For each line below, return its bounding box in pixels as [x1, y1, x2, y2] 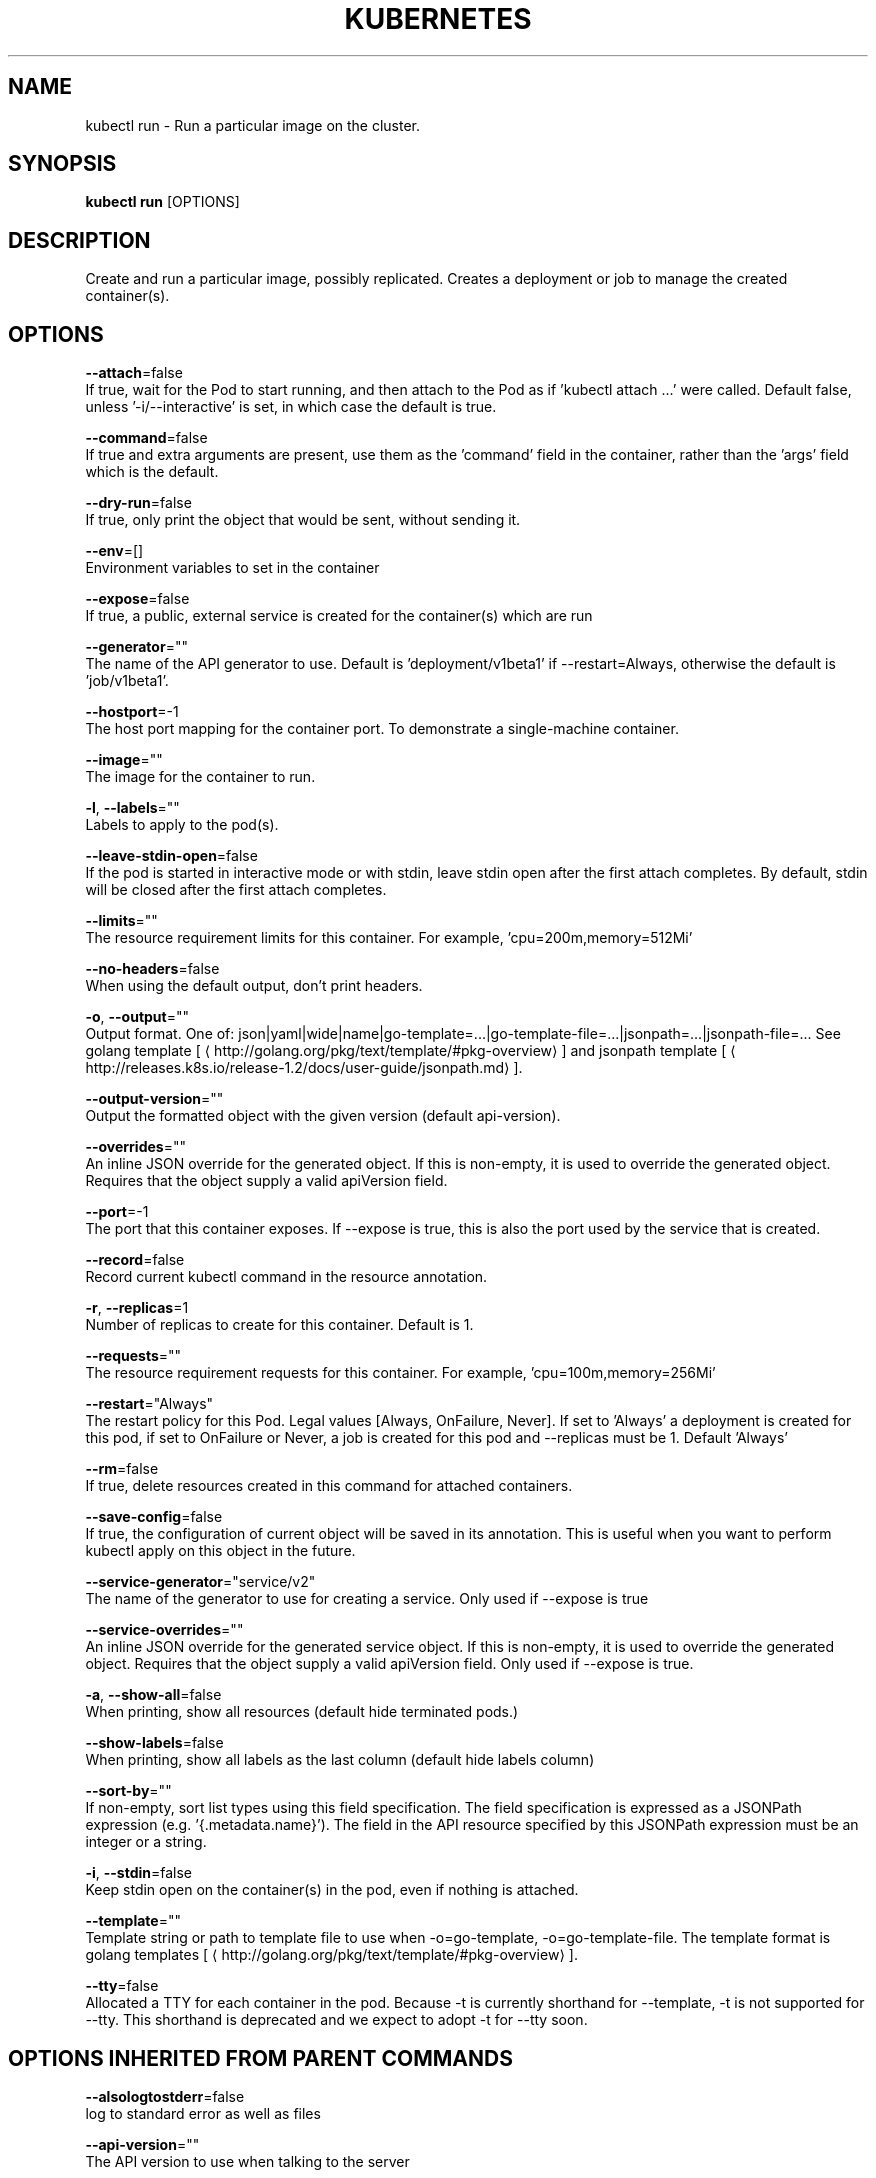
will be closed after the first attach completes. [85, 881, 387, 899]
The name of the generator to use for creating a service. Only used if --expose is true [85, 1590, 649, 1608]
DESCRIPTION [8, 227, 151, 253]
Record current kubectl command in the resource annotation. [85, 1268, 488, 1286]
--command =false [85, 429, 208, 447]
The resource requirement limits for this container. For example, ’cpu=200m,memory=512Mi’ [85, 929, 693, 947]
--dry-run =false [85, 494, 192, 512]
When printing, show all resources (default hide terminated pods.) [85, 1703, 519, 1721]
